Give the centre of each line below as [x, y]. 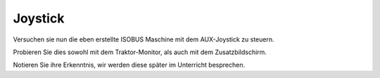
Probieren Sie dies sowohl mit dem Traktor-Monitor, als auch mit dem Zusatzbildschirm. [140, 52]
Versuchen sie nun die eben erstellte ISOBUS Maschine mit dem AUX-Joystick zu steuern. [144, 39]
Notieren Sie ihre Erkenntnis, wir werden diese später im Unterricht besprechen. [129, 65]
